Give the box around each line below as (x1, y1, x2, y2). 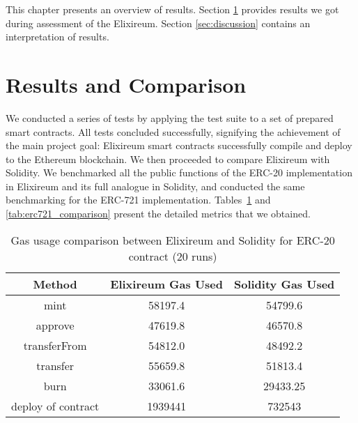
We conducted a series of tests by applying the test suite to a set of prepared (6, 110, 334, 125)
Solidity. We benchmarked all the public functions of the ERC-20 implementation (6, 165, 352, 180)
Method (33, 275, 77, 292)
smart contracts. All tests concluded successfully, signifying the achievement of (6, 124, 341, 139)
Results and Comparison (6, 70, 247, 98)
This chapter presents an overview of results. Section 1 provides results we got (6, 2, 339, 16)
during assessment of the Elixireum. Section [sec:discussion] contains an (6, 15, 311, 30)
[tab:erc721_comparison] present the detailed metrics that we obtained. (6, 206, 311, 221)
